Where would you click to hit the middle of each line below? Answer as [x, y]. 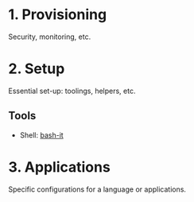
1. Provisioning [58, 15]
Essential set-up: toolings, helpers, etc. [72, 91]
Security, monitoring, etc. [50, 37]
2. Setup [37, 69]
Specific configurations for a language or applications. [97, 189]
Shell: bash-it [41, 135]
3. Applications [60, 167]
